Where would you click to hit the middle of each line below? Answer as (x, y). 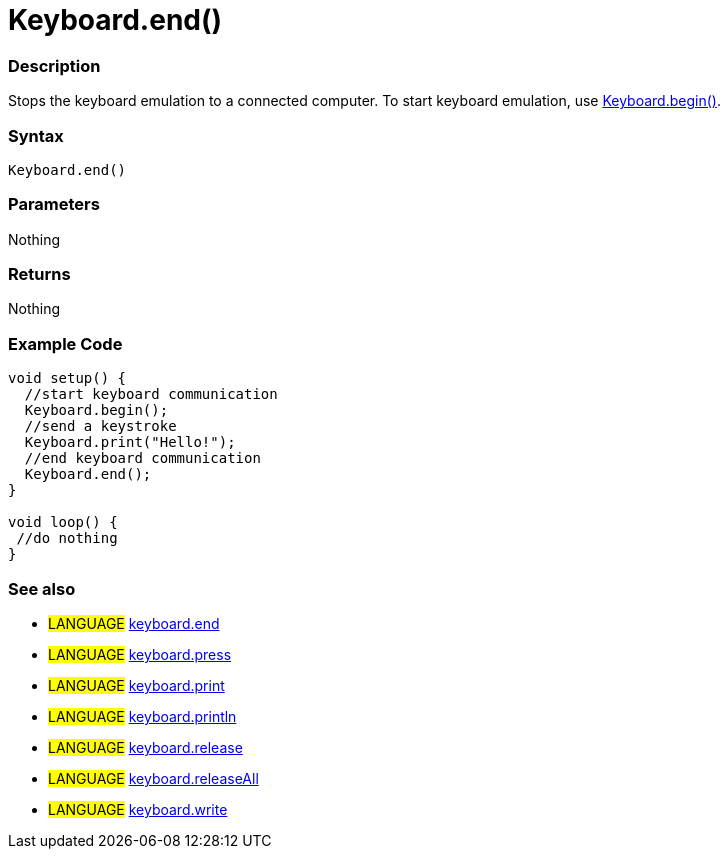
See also (42, 588)
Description (54, 65)
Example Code (65, 343)
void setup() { (67, 378)
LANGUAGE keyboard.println (142, 716)
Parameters (54, 204)
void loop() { (63, 522)
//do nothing (67, 538)
